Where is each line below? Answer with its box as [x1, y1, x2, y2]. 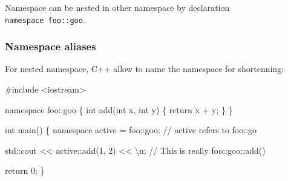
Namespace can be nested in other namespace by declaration [5, 1, 230, 13]
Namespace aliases [5, 39, 96, 54]
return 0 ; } [5, 164, 45, 177]
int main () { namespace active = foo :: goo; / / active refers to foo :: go [5, 123, 257, 136]
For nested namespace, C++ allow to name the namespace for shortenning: [5, 62, 284, 75]
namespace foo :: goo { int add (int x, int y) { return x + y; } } [5, 103, 233, 116]
